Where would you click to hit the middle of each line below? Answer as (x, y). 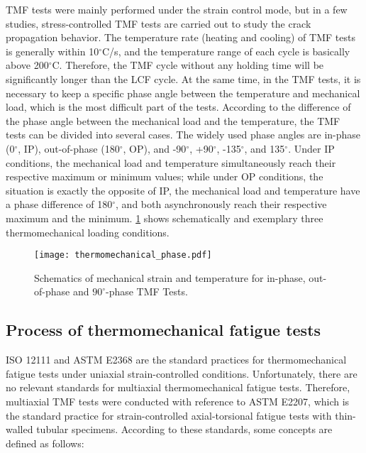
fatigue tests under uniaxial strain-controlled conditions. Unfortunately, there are (182, 373)
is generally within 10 (52, 51)
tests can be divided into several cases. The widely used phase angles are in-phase (183, 135)
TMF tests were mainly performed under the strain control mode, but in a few (177, 9)
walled (20, 429)
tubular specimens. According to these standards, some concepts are (184, 429)
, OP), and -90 (155, 148)
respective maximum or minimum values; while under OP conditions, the (165, 176)
